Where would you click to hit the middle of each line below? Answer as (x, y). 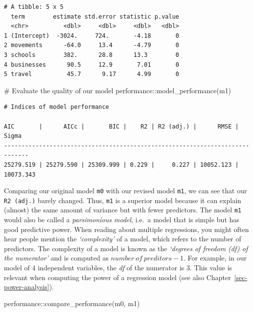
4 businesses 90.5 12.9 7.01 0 (92, 65)
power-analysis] (27, 287)
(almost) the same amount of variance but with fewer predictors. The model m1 (123, 210)
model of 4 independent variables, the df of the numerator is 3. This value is (118, 268)
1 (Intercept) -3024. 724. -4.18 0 (92, 36)
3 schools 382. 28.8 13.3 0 (92, 55)
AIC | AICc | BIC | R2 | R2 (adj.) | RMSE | (121, 126)
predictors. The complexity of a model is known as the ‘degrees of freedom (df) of (126, 248)
